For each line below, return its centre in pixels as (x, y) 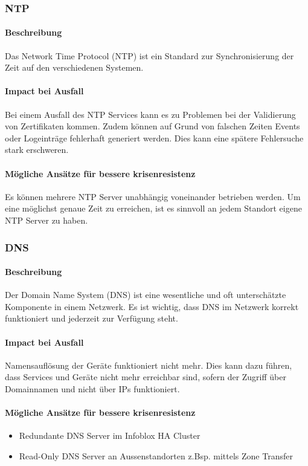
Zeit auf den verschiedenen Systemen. (74, 67)
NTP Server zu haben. (47, 220)
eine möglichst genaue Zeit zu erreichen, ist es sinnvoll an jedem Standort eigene (153, 208)
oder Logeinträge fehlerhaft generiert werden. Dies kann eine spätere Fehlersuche (154, 138)
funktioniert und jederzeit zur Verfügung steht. (91, 318)
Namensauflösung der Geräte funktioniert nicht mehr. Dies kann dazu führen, (149, 365)
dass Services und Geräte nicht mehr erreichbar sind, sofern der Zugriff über (146, 377)
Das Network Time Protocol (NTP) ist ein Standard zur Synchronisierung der (149, 55)
